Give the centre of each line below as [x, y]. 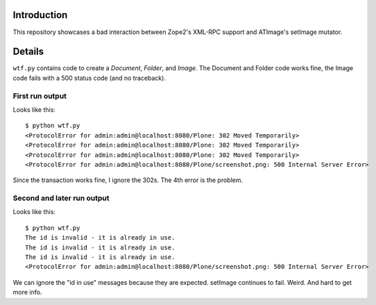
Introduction [40, 15]
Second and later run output [61, 198]
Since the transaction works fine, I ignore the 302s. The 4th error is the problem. [128, 180]
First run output [40, 96]
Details [28, 52]
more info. [27, 292]
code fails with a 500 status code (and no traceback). [89, 78]
